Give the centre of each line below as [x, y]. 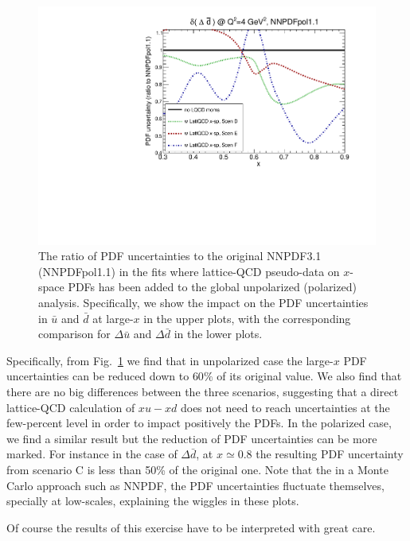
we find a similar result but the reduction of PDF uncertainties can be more [192, 438]
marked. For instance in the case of [92, 454]
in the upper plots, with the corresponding [247, 318]
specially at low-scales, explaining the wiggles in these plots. [153, 501]
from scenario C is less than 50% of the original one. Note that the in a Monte [197, 469]
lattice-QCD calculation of [71, 407]
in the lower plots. [218, 334]
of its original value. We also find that [309, 376]
